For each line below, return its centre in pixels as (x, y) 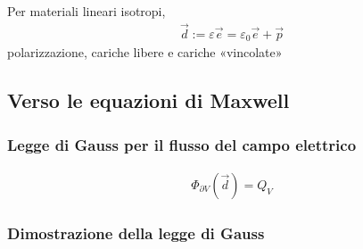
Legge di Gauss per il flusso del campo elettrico (182, 144)
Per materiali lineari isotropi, (87, 11)
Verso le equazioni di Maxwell (148, 100)
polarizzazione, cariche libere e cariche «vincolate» (145, 52)
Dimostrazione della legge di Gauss (136, 232)
